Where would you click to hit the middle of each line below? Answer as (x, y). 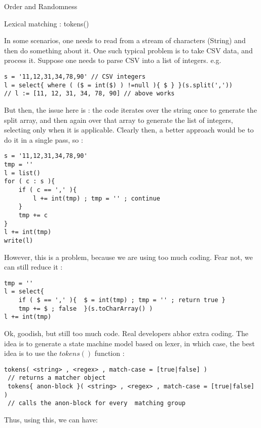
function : (109, 353)
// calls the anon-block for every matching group (97, 403)
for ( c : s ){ (30, 182)
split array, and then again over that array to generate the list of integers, (119, 120)
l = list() (22, 173)
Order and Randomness (41, 6)
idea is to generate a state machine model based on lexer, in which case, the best (129, 343)
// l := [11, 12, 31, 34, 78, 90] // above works (89, 94)
